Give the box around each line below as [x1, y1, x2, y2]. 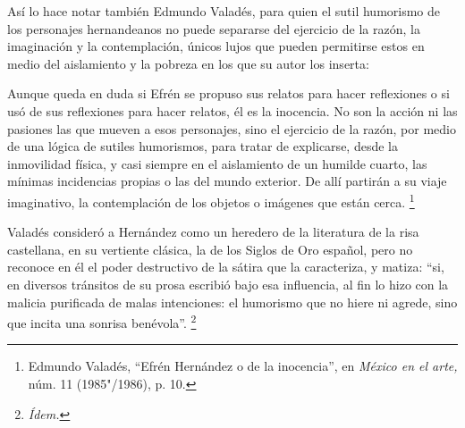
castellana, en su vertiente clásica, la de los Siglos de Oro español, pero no [7, 239, 413, 258]
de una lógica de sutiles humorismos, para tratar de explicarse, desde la [7, 137, 398, 155]
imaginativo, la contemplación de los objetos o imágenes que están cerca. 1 [7, 189, 415, 211]
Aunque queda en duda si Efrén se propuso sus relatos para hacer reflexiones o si [7, 84, 450, 103]
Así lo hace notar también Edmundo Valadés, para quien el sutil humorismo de [7, 2, 441, 20]
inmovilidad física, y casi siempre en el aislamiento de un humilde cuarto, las [7, 154, 427, 172]
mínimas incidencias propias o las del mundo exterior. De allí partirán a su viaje [7, 172, 447, 190]
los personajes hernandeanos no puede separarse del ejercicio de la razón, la [7, 19, 420, 38]
